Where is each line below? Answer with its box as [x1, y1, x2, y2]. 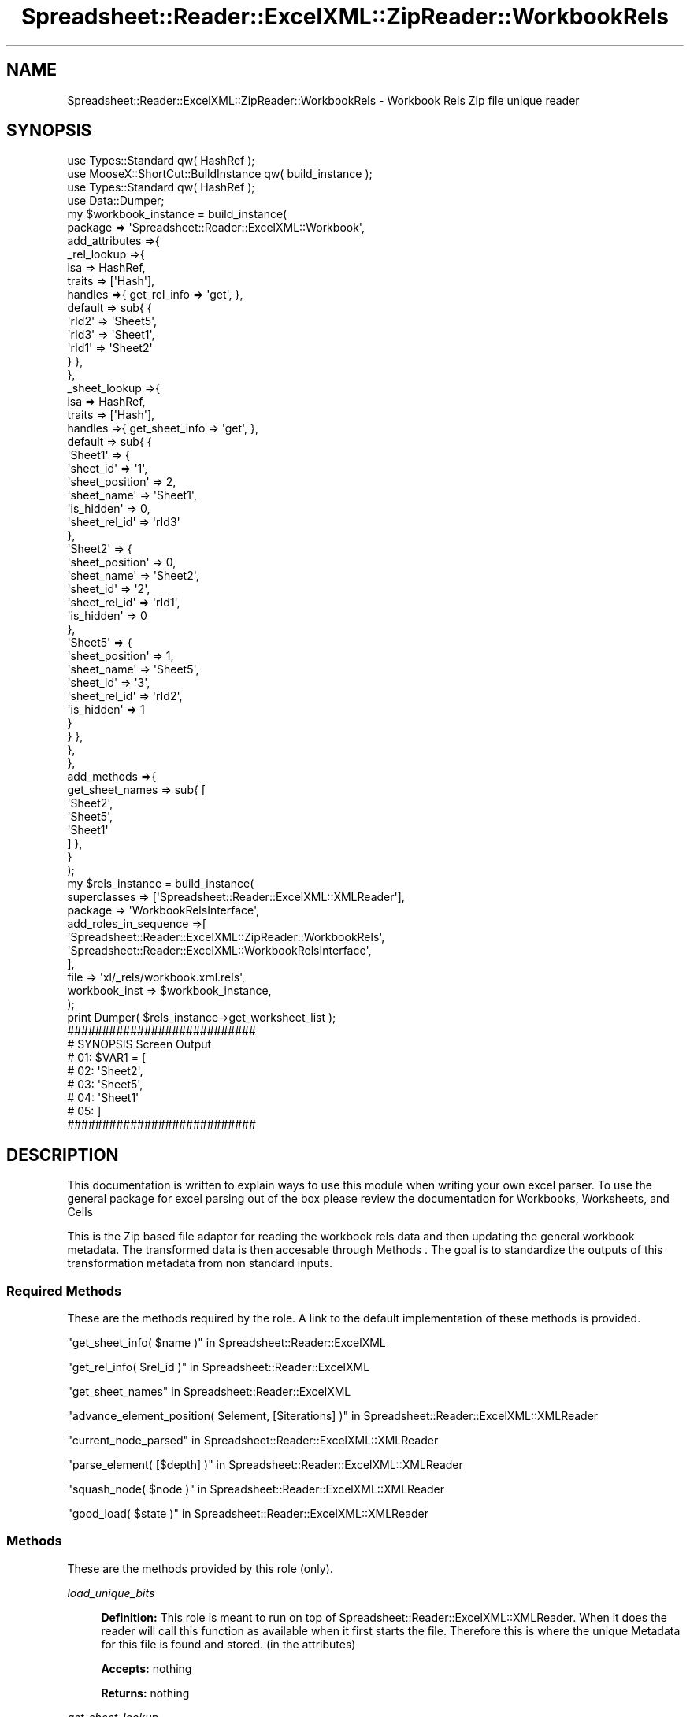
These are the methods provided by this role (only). [67, 1561, 333, 1575]
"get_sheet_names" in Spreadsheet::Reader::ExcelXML [67, 1385, 351, 1399]
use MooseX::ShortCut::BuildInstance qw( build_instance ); [67, 167, 373, 181]
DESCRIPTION [6, 1144, 119, 1165]
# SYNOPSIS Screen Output [67, 1037, 212, 1051]
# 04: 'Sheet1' [67, 1091, 139, 1105]
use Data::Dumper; [67, 194, 165, 208]
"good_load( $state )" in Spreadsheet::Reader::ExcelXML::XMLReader [67, 1507, 429, 1521]
